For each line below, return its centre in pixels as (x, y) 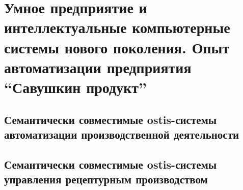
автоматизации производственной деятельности (122, 134)
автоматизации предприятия (98, 67)
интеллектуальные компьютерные (117, 27)
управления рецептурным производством (106, 179)
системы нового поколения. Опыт (117, 47)
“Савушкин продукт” (76, 87)
